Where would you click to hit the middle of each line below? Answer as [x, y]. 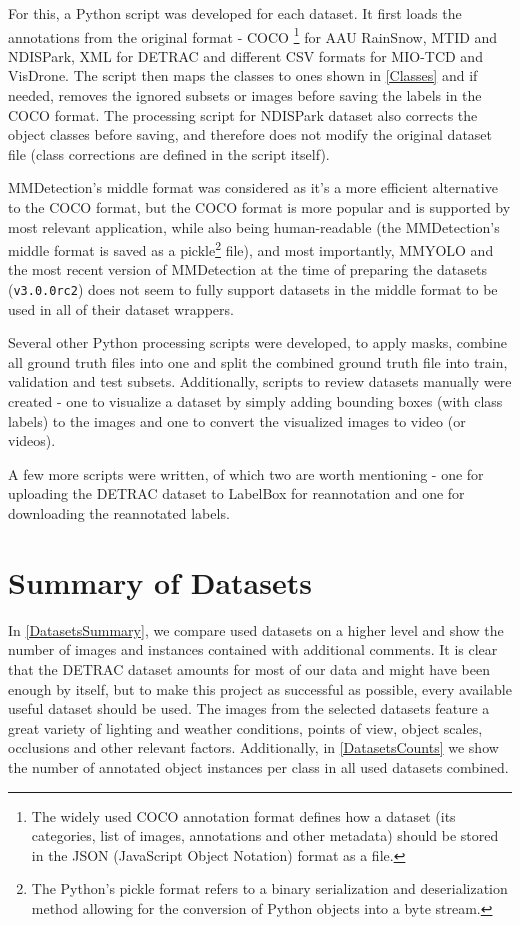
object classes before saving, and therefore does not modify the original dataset [250, 134]
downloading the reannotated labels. [119, 513]
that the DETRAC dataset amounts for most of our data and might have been [249, 668]
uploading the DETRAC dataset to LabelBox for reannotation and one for [236, 493]
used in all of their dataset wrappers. [121, 308]
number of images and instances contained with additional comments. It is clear [253, 649]
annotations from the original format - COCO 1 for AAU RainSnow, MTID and [253, 35]
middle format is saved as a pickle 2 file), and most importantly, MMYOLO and [251, 248]
